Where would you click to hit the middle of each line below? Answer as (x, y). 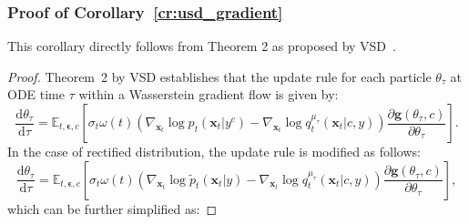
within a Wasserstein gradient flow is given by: (209, 94)
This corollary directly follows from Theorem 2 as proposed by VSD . (202, 46)
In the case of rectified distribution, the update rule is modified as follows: (214, 151)
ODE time (36, 94)
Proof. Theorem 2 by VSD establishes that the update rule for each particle (219, 76)
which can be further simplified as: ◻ (112, 208)
